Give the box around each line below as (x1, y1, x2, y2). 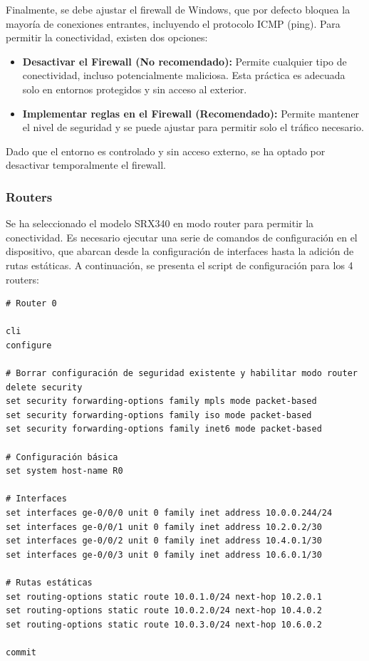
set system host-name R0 (6, 466, 123, 477)
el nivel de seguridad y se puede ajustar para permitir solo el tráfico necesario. (22, 120, 364, 135)
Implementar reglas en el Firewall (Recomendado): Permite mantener (22, 105, 360, 120)
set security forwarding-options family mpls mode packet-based (6, 396, 317, 407)
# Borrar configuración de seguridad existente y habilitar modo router (6, 368, 358, 379)
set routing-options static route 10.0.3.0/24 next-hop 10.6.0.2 (6, 619, 322, 630)
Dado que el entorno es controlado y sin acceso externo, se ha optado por (6, 143, 326, 158)
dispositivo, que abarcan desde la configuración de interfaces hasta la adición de (6, 244, 354, 259)
